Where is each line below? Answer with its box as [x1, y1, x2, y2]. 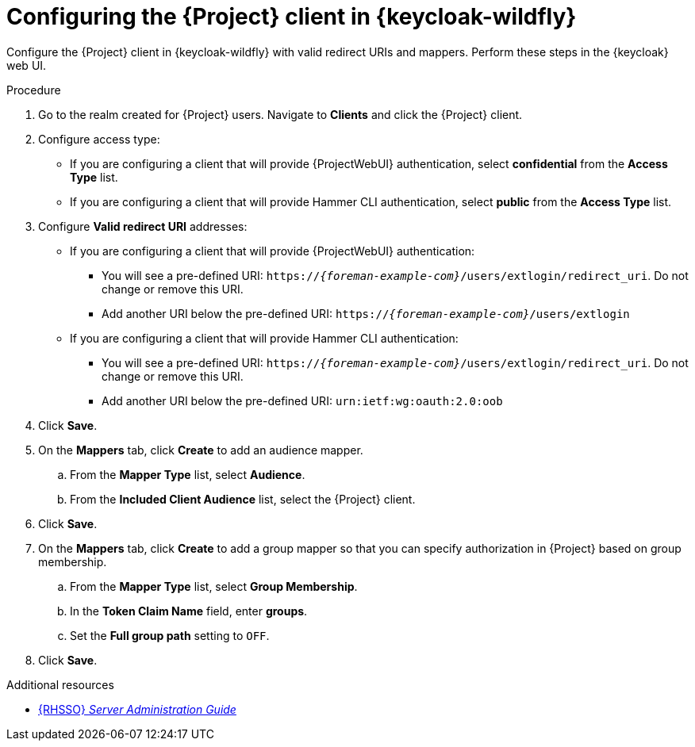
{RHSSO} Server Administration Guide [38, 702, 236, 716]
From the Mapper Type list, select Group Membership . [70, 579, 358, 593]
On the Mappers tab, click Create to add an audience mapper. [38, 442, 363, 457]
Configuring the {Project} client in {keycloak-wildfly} [6, 3, 577, 30]
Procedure [6, 82, 61, 97]
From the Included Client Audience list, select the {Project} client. [70, 492, 416, 506]
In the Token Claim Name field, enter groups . [70, 603, 308, 618]
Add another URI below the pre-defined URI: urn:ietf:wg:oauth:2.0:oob [102, 393, 503, 408]
